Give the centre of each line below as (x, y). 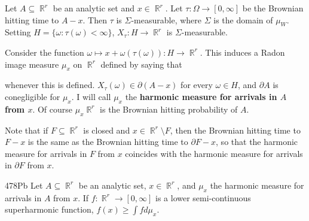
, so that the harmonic (257, 142)
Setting (18, 32)
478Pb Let (24, 185)
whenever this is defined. (50, 85)
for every (197, 85)
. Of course (53, 109)
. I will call (91, 96)
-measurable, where (166, 19)
